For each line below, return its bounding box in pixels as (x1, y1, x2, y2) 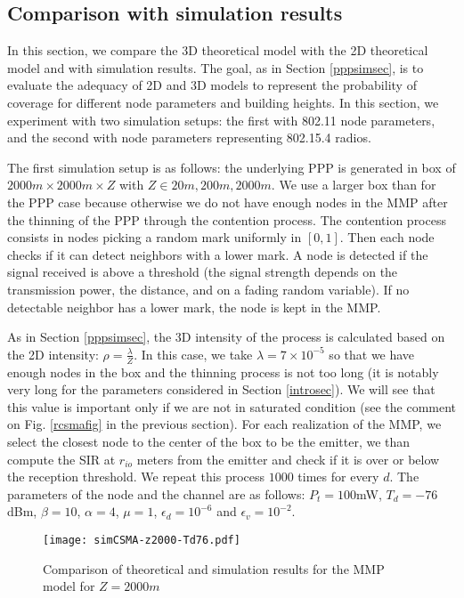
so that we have (329, 344, 415, 363)
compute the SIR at (7, 449, 116, 468)
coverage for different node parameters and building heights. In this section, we (7, 93, 439, 111)
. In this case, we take (134, 344, 253, 363)
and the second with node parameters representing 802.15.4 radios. (7, 128, 371, 147)
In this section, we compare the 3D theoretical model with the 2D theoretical (7, 41, 428, 60)
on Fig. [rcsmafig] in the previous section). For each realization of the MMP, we (7, 415, 442, 433)
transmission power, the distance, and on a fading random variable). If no (7, 279, 410, 298)
